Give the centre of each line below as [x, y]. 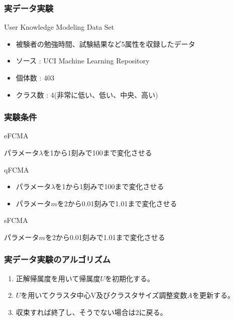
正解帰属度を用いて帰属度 [58, 278]
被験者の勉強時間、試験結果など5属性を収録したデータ [105, 44]
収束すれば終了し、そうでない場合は [76, 312]
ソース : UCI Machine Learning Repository [83, 61]
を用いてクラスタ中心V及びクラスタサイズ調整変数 [104, 295]
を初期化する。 [129, 278]
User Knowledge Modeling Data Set [59, 27]
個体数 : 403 [35, 77]
